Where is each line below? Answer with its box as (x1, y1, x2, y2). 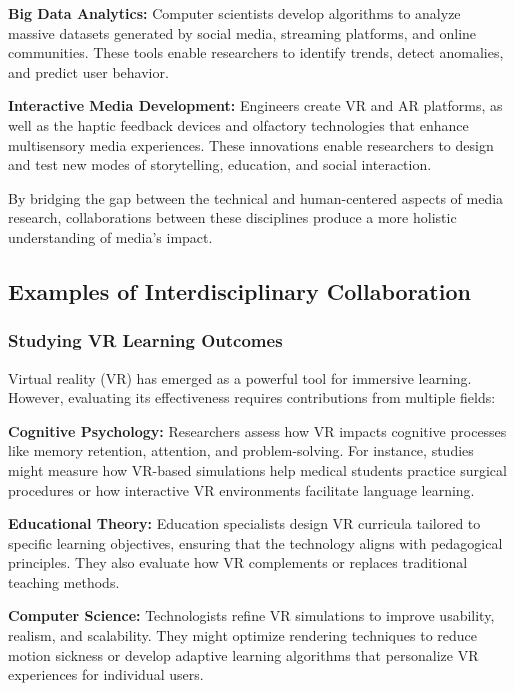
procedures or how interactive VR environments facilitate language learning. (8, 479, 475, 500)
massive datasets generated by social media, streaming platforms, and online (8, 22, 477, 43)
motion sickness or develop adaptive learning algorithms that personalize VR (8, 644, 479, 665)
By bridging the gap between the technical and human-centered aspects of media (8, 187, 504, 208)
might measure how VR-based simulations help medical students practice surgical (8, 459, 507, 480)
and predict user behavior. (8, 61, 169, 82)
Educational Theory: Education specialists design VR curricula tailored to (8, 513, 481, 534)
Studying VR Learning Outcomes (8, 328, 283, 353)
